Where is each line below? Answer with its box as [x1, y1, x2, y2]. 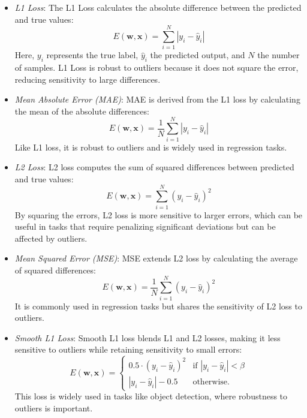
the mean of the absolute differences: [14, 104, 149, 117]
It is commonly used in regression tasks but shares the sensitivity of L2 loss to [14, 299, 302, 312]
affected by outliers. [14, 231, 88, 244]
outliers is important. [14, 401, 93, 414]
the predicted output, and [150, 49, 245, 61]
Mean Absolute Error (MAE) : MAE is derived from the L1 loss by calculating [14, 93, 300, 106]
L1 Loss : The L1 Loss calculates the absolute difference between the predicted [14, 1, 302, 13]
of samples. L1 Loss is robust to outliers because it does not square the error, [14, 61, 299, 74]
